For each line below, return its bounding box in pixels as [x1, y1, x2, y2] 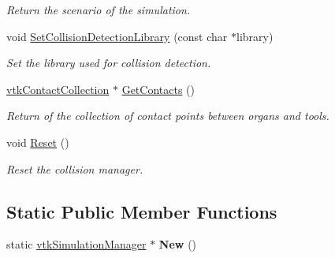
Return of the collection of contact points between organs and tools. [6, 107, 329, 124]
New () [158, 236, 197, 252]
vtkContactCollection [6, 80, 110, 97]
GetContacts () [121, 80, 195, 97]
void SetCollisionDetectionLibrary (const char [6, 28, 228, 44]
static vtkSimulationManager [6, 236, 147, 252]
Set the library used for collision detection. [6, 54, 211, 71]
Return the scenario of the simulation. [6, 2, 191, 17]
